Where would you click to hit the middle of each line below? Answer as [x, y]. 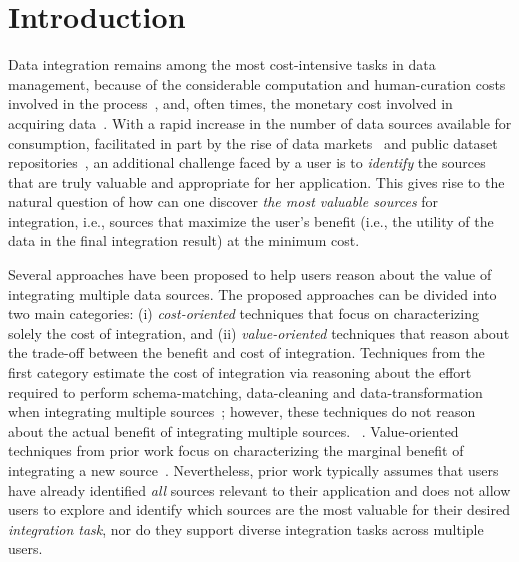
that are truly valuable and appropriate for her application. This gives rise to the [256, 181]
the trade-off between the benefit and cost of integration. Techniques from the [246, 352]
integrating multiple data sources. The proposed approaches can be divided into [252, 293]
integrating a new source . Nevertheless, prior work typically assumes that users [253, 470]
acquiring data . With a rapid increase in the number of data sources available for [260, 122]
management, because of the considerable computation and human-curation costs [257, 83]
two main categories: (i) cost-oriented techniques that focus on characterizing [243, 313]
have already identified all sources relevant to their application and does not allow [259, 489]
